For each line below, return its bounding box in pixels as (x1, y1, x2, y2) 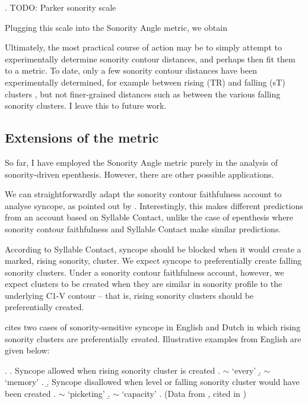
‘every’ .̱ (232, 364, 261, 376)
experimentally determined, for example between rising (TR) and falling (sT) (5, 75, 285, 88)
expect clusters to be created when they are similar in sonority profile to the (5, 277, 282, 290)
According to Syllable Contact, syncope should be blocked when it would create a (5, 242, 301, 255)
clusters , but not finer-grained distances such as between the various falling (5, 87, 281, 100)
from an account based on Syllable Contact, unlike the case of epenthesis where (5, 211, 294, 223)
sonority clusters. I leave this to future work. (5, 99, 167, 112)
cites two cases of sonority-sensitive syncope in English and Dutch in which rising (5, 321, 301, 333)
